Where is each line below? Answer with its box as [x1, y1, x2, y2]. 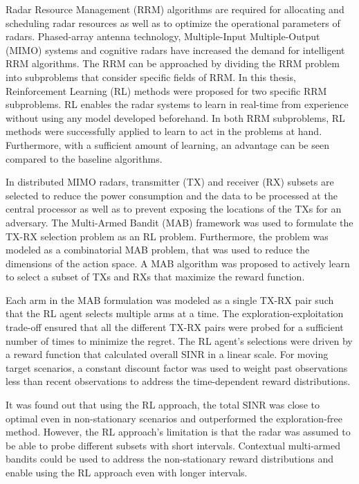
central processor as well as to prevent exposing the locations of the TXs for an [6, 201, 342, 216]
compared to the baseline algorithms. [6, 151, 163, 165]
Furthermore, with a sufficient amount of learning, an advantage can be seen [6, 137, 329, 152]
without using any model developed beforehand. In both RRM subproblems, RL [6, 110, 345, 125]
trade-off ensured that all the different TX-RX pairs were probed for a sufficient [6, 320, 344, 334]
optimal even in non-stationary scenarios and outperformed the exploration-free [6, 411, 343, 425]
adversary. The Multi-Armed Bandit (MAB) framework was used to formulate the [6, 215, 353, 229]
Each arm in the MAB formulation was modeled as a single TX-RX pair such [6, 292, 334, 307]
